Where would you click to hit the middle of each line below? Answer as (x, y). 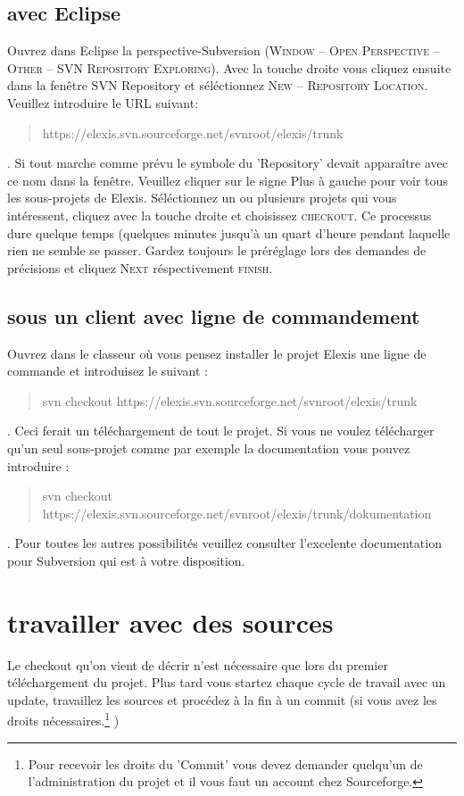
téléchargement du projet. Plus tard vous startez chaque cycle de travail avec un (227, 682)
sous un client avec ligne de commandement (214, 315)
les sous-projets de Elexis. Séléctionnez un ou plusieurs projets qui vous (202, 198)
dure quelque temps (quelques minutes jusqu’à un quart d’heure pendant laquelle (229, 232)
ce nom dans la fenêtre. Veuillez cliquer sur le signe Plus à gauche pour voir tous (228, 180)
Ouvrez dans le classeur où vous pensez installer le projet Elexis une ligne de (217, 353)
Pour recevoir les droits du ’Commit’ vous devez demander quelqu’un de (225, 763)
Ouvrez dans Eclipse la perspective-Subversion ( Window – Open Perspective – (224, 50)
